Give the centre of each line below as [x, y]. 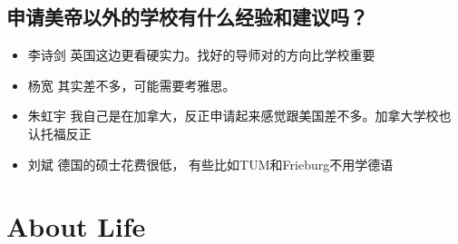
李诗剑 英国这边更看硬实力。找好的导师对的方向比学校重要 [201, 55]
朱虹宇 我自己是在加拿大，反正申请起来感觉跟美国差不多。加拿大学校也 [239, 116]
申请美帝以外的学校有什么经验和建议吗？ [187, 17]
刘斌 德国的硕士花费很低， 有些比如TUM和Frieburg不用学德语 [210, 164]
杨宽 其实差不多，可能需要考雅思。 [132, 85]
